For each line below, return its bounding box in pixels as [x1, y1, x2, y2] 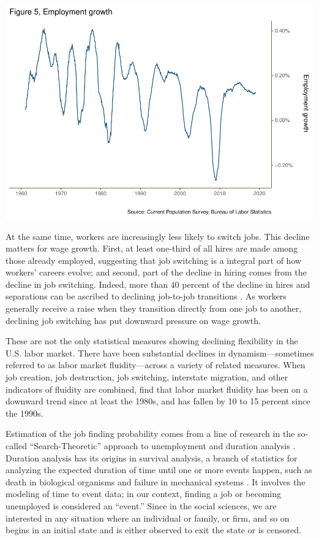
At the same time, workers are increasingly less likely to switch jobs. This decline [6, 229, 310, 242]
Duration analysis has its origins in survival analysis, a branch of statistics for [6, 451, 298, 464]
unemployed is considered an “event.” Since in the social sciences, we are [6, 499, 277, 512]
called [6, 439, 27, 452]
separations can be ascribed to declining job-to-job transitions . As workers [6, 290, 287, 303]
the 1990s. [6, 406, 43, 419]
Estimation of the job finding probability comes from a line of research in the [6, 427, 295, 440]
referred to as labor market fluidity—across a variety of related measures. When [6, 358, 306, 371]
